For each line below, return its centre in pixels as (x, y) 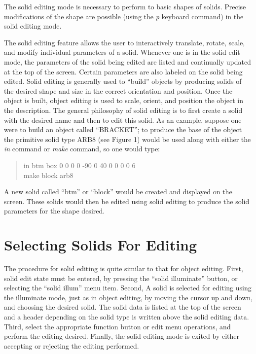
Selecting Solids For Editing (101, 245)
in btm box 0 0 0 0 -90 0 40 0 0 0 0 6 (79, 165)
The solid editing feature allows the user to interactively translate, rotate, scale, (125, 42)
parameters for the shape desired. (55, 211)
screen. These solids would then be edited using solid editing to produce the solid (127, 201)
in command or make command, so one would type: (82, 149)
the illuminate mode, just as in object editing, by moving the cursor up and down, (128, 297)
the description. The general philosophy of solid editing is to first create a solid (123, 110)
